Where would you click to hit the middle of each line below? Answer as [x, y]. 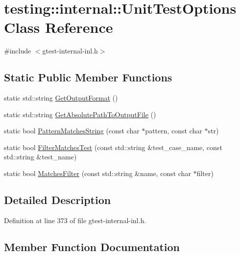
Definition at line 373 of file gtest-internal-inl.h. [75, 220]
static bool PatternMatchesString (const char [72, 131]
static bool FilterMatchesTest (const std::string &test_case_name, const [113, 147]
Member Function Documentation [92, 246]
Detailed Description [58, 200]
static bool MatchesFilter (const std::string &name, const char [97, 173]
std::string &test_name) [40, 157]
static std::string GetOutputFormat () [61, 98]
